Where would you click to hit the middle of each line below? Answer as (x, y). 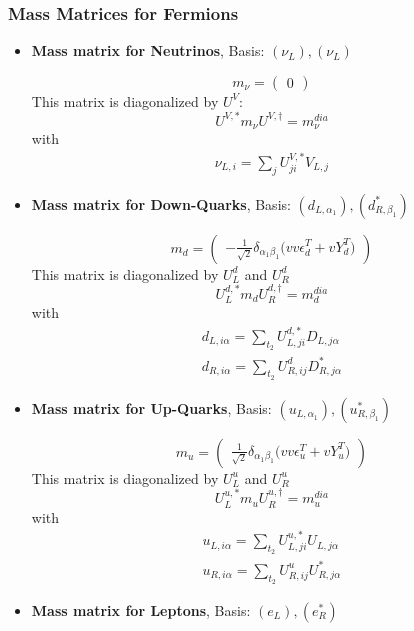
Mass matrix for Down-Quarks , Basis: (161, 203)
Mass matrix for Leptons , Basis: (141, 610)
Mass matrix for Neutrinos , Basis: (148, 50)
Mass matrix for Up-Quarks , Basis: (151, 407)
